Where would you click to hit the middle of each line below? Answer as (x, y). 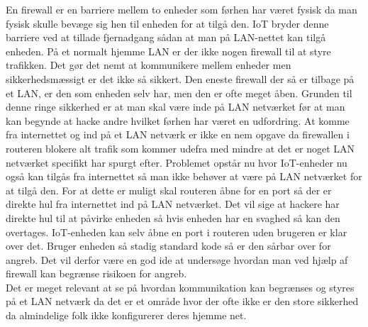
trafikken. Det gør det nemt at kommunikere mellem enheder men (149, 65)
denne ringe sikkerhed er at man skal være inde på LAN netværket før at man (175, 107)
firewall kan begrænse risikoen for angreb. (96, 273)
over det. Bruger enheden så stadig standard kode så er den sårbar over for (168, 246)
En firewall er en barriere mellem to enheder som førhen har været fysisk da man (182, 9)
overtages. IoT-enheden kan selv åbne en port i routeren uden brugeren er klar (177, 232)
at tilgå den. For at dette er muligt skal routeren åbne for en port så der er (169, 190)
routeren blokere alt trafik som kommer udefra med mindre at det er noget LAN (180, 148)
